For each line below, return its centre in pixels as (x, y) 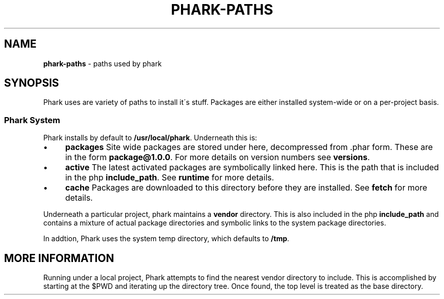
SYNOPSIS (32, 83)
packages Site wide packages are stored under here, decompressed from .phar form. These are (249, 147)
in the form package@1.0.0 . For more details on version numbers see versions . (217, 157)
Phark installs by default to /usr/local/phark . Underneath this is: (150, 138)
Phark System (32, 120)
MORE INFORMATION (59, 258)
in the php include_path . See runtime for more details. (170, 178)
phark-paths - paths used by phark (103, 63)
